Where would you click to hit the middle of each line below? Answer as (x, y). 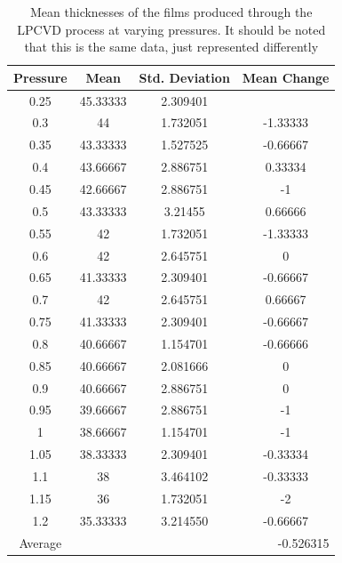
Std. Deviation (184, 77)
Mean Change (286, 77)
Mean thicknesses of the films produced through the (171, 12)
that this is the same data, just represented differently (171, 47)
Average (40, 542)
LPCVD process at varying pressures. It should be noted (171, 29)
